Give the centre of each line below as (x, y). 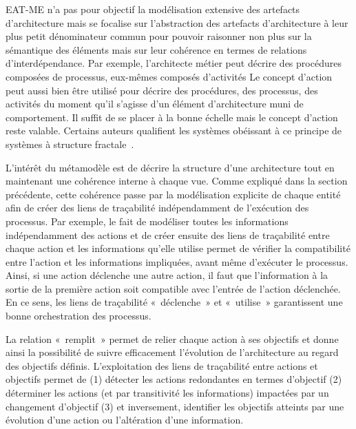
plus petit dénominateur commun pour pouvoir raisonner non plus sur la (159, 36)
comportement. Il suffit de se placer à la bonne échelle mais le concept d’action (172, 117)
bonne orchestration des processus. (78, 316)
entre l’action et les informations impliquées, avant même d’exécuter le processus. (177, 261)
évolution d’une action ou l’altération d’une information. (125, 420)
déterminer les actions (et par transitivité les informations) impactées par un (167, 393)
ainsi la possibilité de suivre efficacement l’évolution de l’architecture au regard (172, 352)
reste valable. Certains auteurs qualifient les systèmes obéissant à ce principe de (174, 130)
